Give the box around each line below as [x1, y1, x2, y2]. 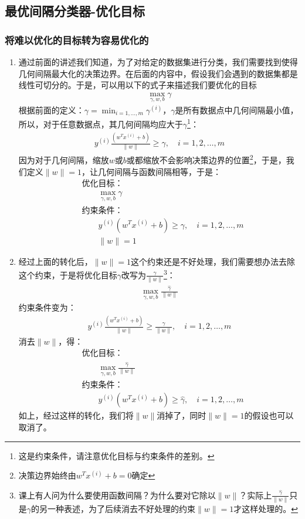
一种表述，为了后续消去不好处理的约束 [48, 503, 196, 515]
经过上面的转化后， [18, 255, 93, 267]
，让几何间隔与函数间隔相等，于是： [81, 165, 221, 177]
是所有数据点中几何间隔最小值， [175, 104, 299, 116]
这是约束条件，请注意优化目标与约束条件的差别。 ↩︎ [18, 449, 215, 461]
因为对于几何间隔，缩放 [18, 154, 109, 166]
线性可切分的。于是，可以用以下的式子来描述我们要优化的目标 [18, 79, 257, 91]
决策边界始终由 [18, 469, 76, 481]
